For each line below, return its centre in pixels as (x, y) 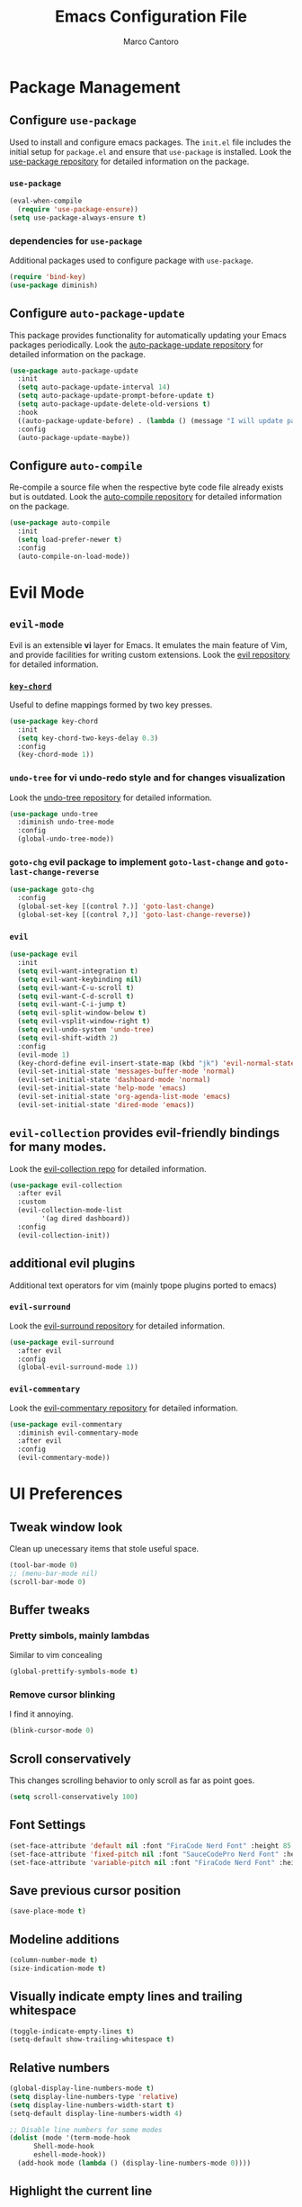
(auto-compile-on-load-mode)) (74, 556)
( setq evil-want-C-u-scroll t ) (76, 987)
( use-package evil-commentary (66, 1424)
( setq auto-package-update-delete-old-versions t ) (114, 404)
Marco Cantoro (151, 41)
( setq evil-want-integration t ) (78, 971)
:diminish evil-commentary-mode (78, 1433)
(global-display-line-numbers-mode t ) (82, 2089)
